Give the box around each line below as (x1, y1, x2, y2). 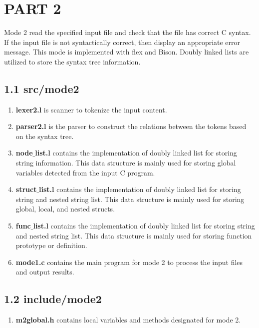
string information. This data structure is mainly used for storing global (15, 157, 236, 168)
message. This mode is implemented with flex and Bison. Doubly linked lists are (4, 46, 249, 57)
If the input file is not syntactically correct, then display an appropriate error (4, 36, 241, 47)
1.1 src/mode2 (4, 80, 79, 96)
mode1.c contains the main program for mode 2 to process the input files (15, 256, 243, 267)
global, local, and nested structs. (15, 203, 115, 214)
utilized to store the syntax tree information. (4, 56, 141, 66)
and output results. (15, 266, 74, 277)
